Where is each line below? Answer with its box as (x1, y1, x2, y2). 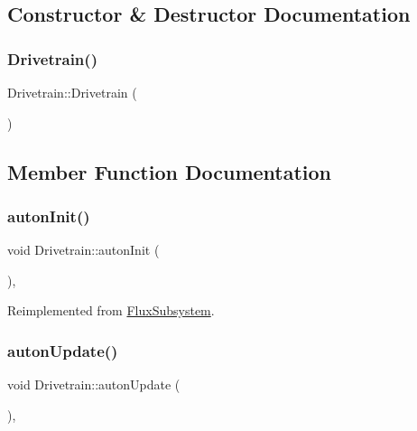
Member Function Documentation (7, 157, 332, 185)
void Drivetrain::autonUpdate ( (7, 375, 181, 394)
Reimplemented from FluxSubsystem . (7, 301, 215, 320)
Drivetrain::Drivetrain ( (7, 83, 137, 101)
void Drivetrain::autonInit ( (7, 240, 160, 259)
